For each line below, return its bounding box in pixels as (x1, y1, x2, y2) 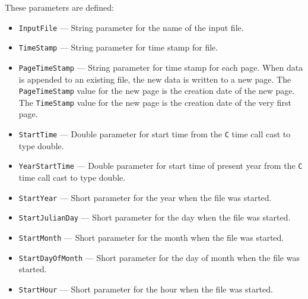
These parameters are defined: (5, 1, 114, 13)
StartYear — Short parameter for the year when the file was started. (18, 191, 272, 203)
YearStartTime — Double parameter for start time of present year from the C (18, 159, 303, 172)
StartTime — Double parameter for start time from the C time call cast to (18, 128, 291, 140)
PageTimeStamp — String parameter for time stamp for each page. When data (18, 61, 303, 73)
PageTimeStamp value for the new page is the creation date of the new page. (18, 84, 295, 97)
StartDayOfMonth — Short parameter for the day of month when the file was (18, 251, 300, 263)
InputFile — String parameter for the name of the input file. (18, 21, 244, 33)
